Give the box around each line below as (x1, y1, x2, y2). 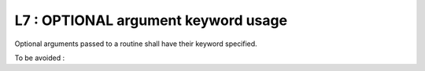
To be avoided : (14, 53, 65, 62)
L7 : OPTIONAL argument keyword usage (14, 12, 287, 29)
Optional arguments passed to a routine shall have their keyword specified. (14, 39, 257, 48)
